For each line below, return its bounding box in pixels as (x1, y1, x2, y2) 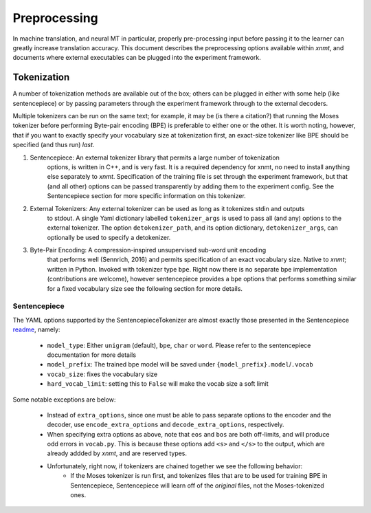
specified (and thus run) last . (12, 141, 95, 149)
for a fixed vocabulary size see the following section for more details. (47, 284, 243, 292)
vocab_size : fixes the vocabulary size (47, 370, 158, 378)
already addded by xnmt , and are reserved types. (47, 449, 188, 457)
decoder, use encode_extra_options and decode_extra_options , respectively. (47, 420, 284, 429)
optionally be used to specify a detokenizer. (47, 233, 171, 241)
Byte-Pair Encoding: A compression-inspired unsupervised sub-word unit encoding (30, 246, 267, 254)
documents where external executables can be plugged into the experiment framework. (12, 54, 261, 62)
